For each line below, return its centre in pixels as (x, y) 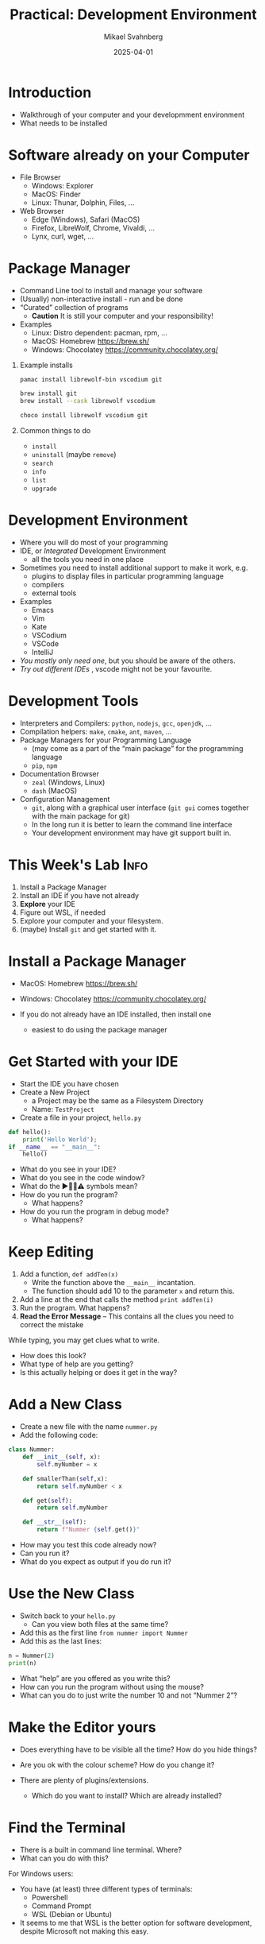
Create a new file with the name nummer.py (88, 1427)
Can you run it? (44, 1553)
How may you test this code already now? (88, 1545)
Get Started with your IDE (93, 1062)
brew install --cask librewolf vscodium (87, 401)
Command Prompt (61, 1906)
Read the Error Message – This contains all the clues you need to (127, 1316)
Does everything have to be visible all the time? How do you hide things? (138, 1749)
